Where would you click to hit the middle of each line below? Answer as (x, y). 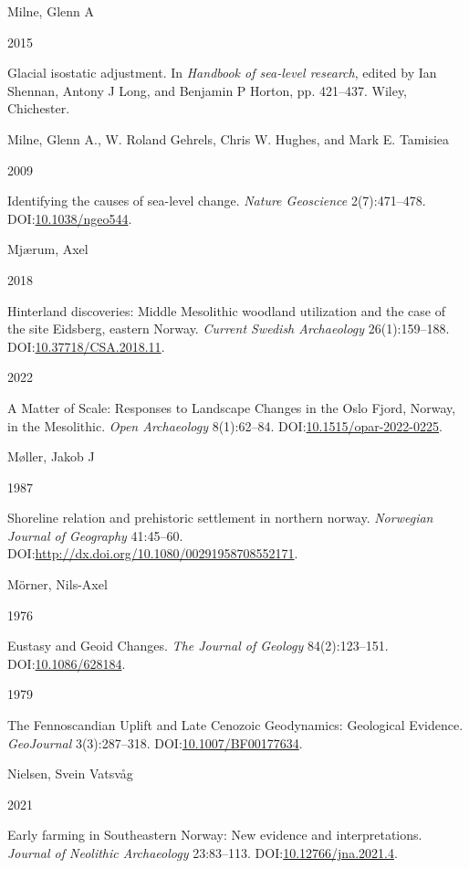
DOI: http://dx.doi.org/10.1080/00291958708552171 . (153, 553)
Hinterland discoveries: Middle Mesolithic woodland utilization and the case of (226, 310)
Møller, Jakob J (51, 456)
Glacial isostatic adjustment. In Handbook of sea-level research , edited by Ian (222, 73)
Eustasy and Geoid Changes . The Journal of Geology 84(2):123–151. (198, 646)
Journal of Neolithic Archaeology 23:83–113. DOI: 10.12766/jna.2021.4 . (203, 853)
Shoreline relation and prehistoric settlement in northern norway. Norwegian (220, 518)
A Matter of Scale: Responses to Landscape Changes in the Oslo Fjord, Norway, (232, 407)
